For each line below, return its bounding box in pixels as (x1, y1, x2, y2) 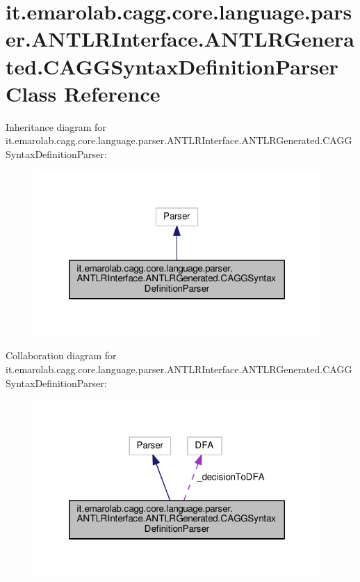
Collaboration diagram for (6, 348, 117, 363)
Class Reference (6, 79, 161, 107)
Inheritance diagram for (6, 119, 106, 134)
